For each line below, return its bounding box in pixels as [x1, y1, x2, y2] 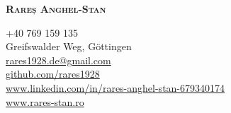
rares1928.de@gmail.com [6, 52, 111, 67]
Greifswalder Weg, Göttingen [6, 39, 132, 54]
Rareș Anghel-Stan [6, 1, 106, 16]
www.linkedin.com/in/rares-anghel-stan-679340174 [6, 80, 225, 95]
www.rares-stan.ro [6, 94, 84, 109]
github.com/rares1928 [6, 66, 100, 81]
